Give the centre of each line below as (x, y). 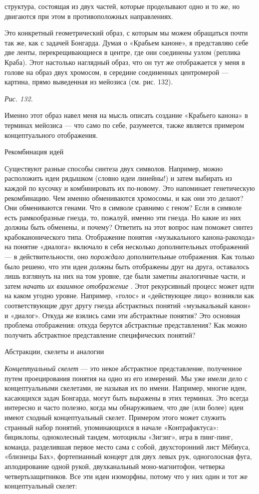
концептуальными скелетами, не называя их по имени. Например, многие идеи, (126, 388)
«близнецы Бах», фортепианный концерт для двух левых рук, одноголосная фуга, (128, 456)
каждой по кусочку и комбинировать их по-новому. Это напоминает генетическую (130, 188)
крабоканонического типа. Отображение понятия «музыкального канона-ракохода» (130, 237)
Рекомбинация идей (34, 152)
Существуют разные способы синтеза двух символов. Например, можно (114, 168)
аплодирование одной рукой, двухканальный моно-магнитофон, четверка (115, 466)
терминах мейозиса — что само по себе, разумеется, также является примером (125, 125)
